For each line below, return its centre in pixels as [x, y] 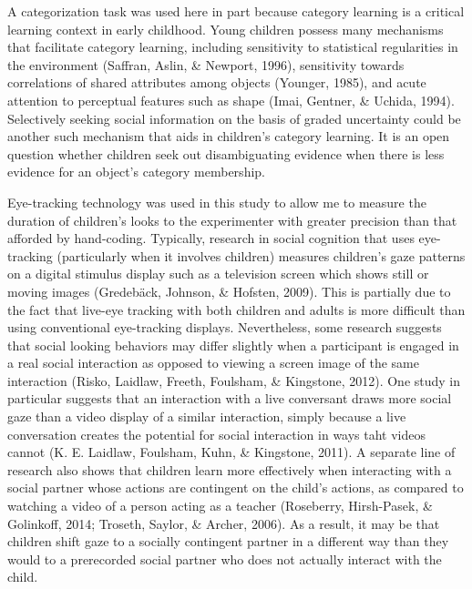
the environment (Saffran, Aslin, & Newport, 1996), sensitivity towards [206, 64]
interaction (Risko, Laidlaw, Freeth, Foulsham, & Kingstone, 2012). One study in [234, 380]
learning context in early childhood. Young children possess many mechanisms [226, 29]
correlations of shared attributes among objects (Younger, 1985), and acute [217, 82]
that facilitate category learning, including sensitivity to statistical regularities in [233, 47]
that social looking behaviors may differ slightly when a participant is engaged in [233, 345]
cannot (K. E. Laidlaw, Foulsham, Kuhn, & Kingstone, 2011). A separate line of [231, 452]
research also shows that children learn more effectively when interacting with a [230, 469]
